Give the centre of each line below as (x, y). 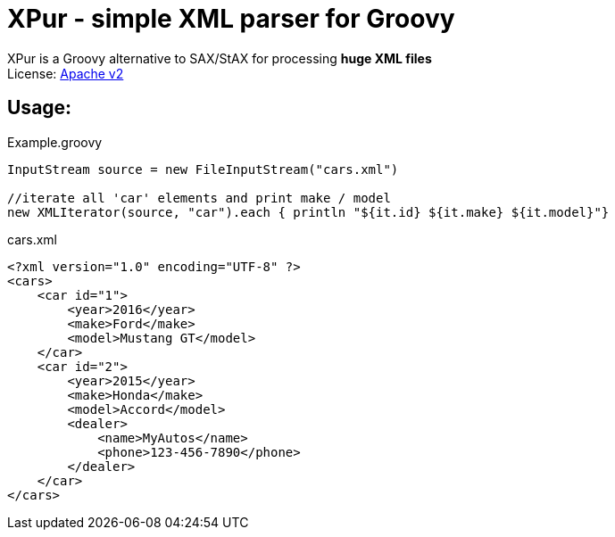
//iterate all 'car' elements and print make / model (199, 198)
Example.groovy (55, 142)
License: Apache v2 (66, 73)
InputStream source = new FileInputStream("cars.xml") (203, 169)
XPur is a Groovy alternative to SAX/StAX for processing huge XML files (220, 58)
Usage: (40, 108)
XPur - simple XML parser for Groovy (231, 19)
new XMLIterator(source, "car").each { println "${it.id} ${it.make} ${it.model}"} (308, 212)
